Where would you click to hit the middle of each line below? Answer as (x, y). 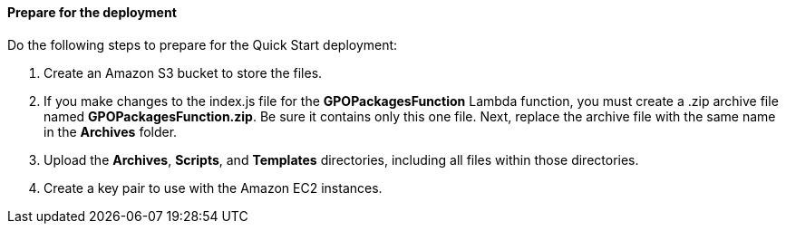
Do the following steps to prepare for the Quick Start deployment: (203, 44)
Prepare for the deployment (92, 12)
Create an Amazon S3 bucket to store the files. (183, 72)
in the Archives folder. (111, 131)
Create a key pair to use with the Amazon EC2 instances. (213, 188)
